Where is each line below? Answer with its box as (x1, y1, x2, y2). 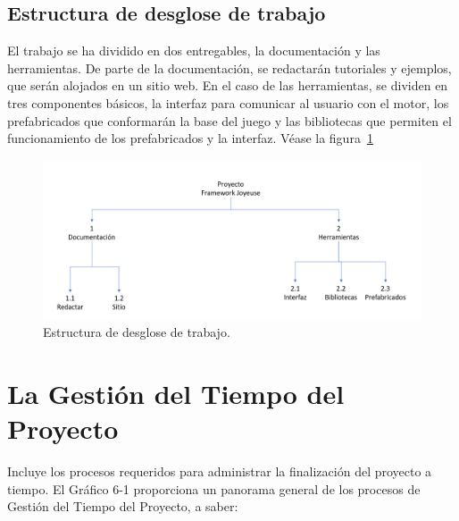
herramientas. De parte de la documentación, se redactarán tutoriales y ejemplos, (7, 58, 452, 77)
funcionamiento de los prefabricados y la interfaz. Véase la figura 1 (7, 129, 373, 147)
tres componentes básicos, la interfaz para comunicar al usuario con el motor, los (7, 93, 449, 112)
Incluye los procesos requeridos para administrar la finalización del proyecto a (7, 462, 432, 481)
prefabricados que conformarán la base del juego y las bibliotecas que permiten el (7, 111, 452, 130)
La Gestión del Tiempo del (7, 375, 345, 412)
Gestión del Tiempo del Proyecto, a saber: (7, 497, 238, 516)
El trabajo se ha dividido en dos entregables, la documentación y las (7, 41, 380, 60)
